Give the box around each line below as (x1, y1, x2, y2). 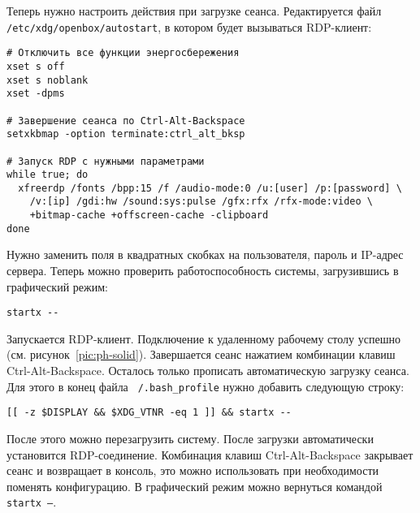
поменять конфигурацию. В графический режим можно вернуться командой (6, 477, 383, 494)
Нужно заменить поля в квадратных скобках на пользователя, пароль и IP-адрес (6, 246, 404, 263)
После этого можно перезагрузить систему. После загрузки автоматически (6, 429, 374, 446)
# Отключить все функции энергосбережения (6, 47, 240, 59)
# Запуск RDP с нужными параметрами (6, 155, 205, 167)
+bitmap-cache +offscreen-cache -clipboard (29, 209, 269, 222)
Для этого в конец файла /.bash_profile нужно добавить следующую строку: (6, 377, 405, 394)
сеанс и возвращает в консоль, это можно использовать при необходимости (6, 462, 379, 479)
